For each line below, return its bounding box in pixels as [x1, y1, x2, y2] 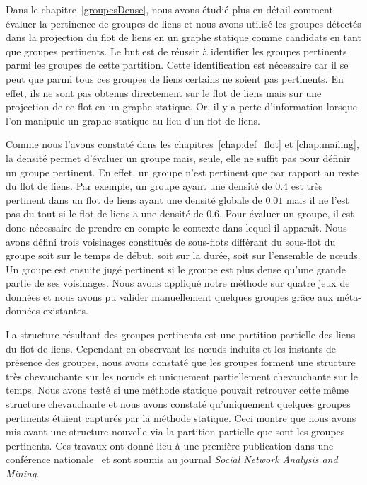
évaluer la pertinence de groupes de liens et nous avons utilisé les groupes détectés [6, 16, 361, 30]
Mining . [6, 466, 40, 480]
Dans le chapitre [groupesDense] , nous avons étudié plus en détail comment [6, 2, 333, 16]
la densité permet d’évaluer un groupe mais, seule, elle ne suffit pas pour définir [6, 150, 351, 165]
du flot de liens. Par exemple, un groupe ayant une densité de [6, 178, 272, 193]
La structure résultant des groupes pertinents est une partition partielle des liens [6, 327, 356, 342]
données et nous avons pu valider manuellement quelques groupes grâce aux [6, 289, 334, 304]
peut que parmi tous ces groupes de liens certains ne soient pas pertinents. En [6, 71, 344, 86]
